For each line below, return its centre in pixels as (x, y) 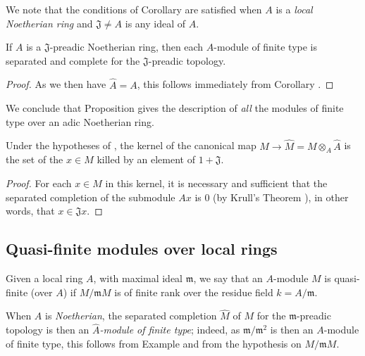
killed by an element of (146, 159)
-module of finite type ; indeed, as (170, 330)
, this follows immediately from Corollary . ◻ (235, 84)
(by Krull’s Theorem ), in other (281, 197)
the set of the (35, 159)
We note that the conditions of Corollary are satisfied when (134, 9)
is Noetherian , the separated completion (131, 316)
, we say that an (228, 278)
